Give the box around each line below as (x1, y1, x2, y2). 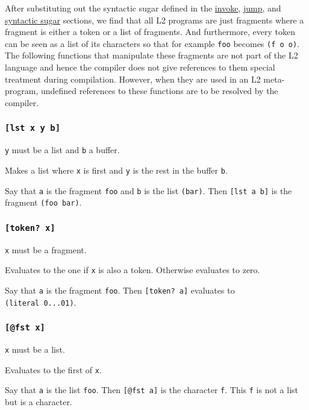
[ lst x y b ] (5, 123, 61, 133)
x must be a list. (5, 343, 65, 355)
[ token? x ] (5, 222, 55, 233)
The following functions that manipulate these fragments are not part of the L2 (5, 49, 298, 61)
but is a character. (5, 395, 72, 408)
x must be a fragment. (5, 243, 87, 256)
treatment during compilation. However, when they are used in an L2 (5, 72, 261, 85)
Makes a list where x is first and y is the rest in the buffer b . (5, 163, 228, 176)
